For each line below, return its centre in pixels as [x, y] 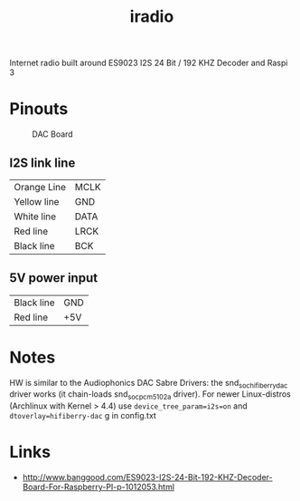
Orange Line [40, 187]
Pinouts [39, 109]
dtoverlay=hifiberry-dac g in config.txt [83, 416]
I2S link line [42, 163]
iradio [152, 17]
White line [35, 217]
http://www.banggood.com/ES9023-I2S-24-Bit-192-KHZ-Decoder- [147, 477]
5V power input [53, 278]
